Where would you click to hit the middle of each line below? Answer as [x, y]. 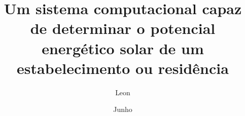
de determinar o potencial [123, 28]
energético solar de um [123, 48]
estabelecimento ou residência [123, 68]
